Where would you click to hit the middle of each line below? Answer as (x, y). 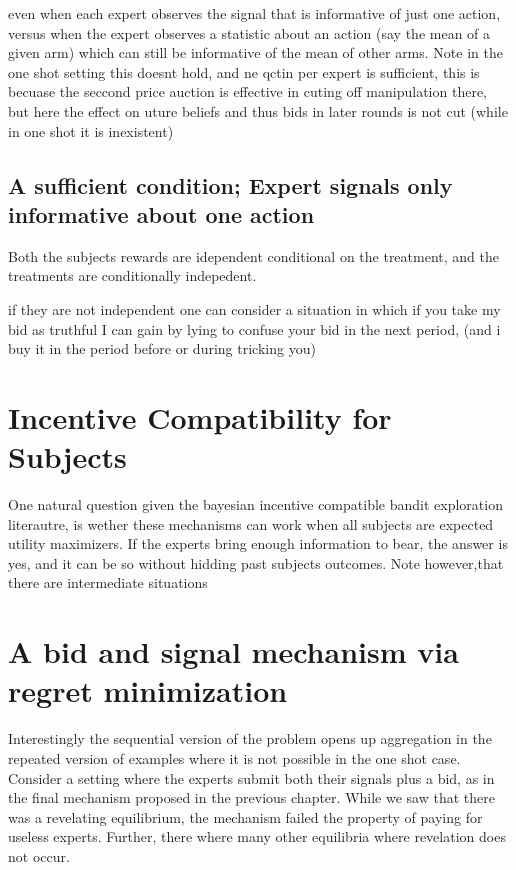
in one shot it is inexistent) (91, 130)
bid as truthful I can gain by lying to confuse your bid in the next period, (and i (254, 328)
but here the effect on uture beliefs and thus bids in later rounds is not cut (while (258, 110)
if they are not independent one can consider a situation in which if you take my (254, 308)
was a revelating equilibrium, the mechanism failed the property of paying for (245, 816)
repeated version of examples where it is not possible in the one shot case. (234, 757)
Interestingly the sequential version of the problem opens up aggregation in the (250, 738)
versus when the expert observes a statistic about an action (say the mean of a (249, 32)
